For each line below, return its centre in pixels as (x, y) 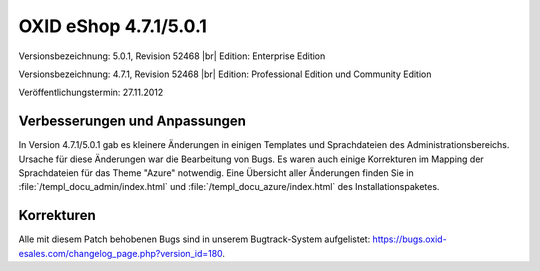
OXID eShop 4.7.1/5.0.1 (112, 26)
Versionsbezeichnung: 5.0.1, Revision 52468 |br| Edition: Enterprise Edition (172, 56)
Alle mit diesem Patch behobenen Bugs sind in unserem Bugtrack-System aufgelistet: (194, 239)
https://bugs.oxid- (409, 239)
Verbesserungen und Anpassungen (132, 121)
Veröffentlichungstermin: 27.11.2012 (91, 92)
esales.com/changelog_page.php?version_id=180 (120, 253)
